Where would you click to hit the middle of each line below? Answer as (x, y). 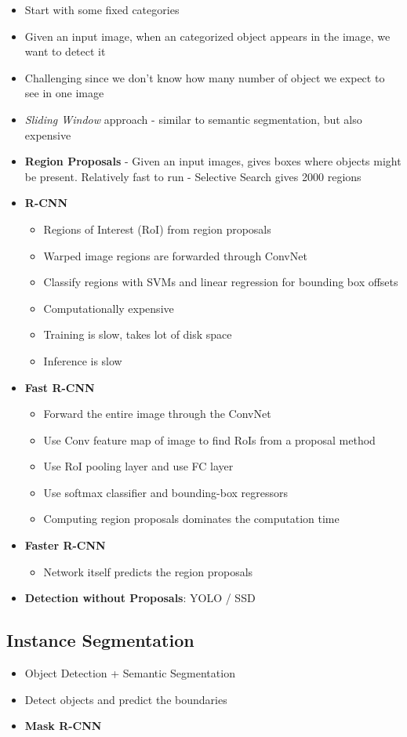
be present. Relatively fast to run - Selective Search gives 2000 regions (193, 176)
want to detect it (65, 51)
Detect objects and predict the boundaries (126, 699)
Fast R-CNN (60, 387)
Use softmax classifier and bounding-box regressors (166, 492)
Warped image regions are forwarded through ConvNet (175, 255)
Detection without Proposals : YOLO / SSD (140, 598)
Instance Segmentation (100, 640)
